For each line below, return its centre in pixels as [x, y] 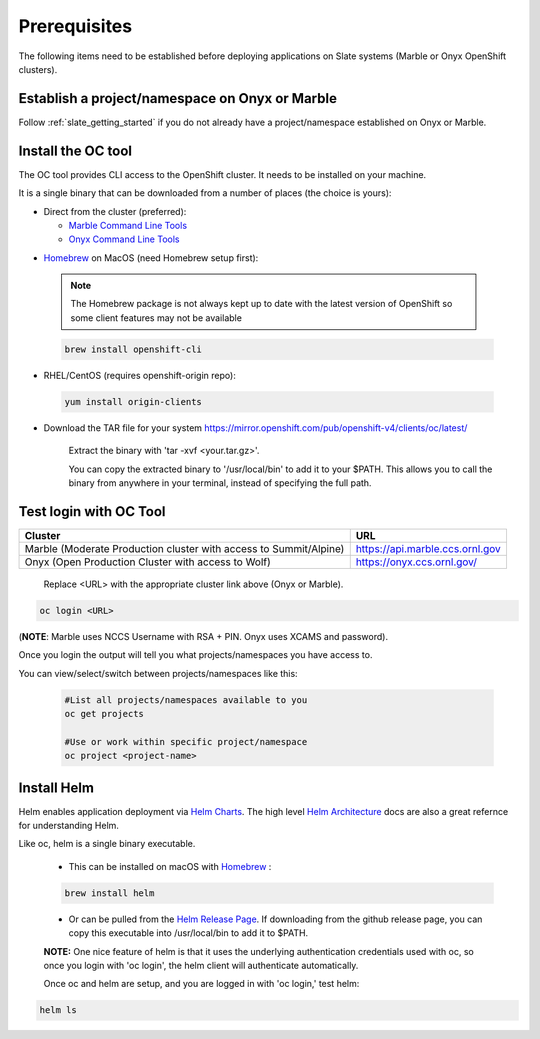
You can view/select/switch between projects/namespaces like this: [158, 673]
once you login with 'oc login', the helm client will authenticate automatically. [201, 965]
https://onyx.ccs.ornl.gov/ [416, 562]
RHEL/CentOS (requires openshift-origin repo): [140, 375]
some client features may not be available [156, 317]
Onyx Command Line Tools [124, 239]
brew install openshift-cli [133, 349]
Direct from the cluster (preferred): [115, 211]
